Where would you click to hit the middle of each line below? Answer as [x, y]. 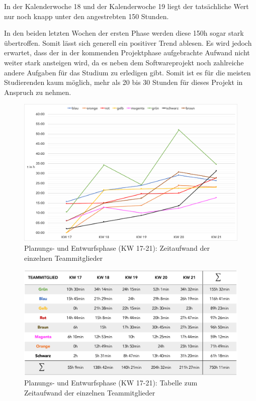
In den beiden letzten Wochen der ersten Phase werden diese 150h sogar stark [124, 33]
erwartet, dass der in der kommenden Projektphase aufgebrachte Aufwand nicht [127, 53]
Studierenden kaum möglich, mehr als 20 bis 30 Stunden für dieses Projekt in [123, 82]
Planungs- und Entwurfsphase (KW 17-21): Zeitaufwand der [117, 247]
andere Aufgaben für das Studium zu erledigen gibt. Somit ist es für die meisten [127, 72]
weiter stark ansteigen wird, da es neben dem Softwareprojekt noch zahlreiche [124, 62]
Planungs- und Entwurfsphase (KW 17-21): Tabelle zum [111, 383]
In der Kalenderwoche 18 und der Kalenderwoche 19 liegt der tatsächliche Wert [126, 6]
